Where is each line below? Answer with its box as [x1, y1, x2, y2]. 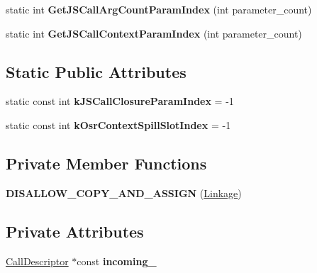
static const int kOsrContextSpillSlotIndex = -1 [6, 117, 231, 132]
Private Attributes [6, 220, 144, 242]
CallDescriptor [6, 253, 69, 268]
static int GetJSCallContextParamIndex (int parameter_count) [6, 26, 302, 40]
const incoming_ [77, 253, 157, 268]
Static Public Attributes [6, 60, 187, 82]
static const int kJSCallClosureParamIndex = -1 [6, 94, 234, 108]
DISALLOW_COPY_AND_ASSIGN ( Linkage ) [6, 185, 242, 200]
